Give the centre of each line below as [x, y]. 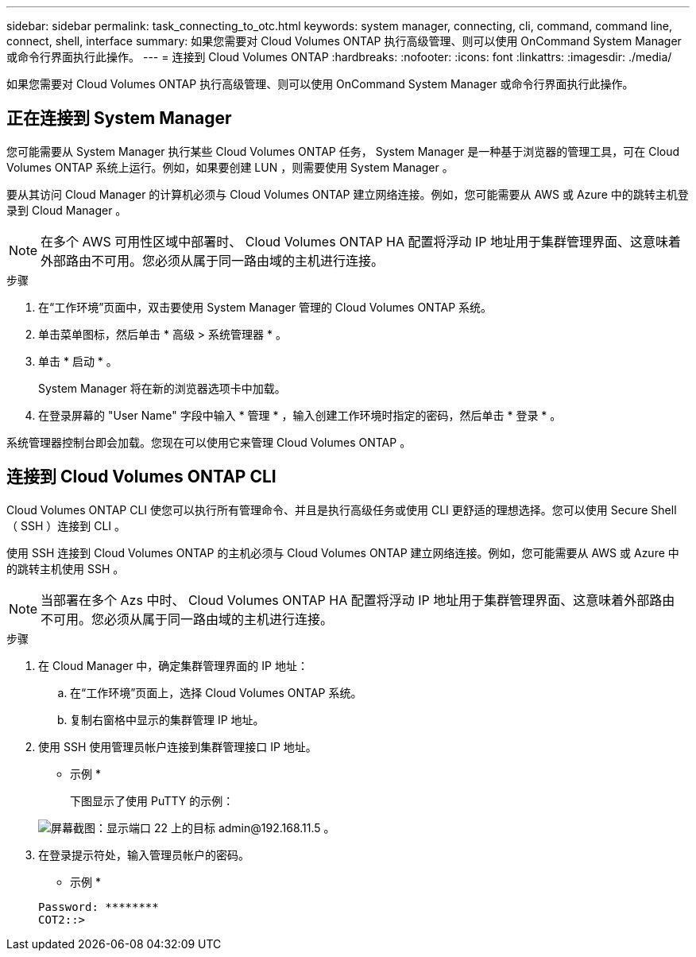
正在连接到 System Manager [119, 118]
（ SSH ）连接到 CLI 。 [66, 525]
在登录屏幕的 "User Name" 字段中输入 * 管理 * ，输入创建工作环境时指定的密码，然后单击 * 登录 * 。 [300, 415]
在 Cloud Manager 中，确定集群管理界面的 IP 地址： [173, 665]
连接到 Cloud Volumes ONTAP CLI [141, 477]
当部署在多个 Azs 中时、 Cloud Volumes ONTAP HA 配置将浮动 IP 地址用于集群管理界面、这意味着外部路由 [358, 600]
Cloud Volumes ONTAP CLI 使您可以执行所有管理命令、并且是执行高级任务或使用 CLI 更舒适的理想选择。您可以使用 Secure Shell [342, 509]
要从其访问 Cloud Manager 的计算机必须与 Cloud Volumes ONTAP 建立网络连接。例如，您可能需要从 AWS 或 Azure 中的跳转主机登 [348, 194]
